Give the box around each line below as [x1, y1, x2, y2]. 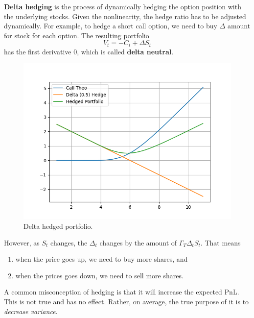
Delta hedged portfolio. [23, 221, 93, 231]
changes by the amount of [99, 237, 177, 247]
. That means [200, 237, 241, 247]
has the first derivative [4, 46, 71, 56]
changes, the [50, 237, 88, 247]
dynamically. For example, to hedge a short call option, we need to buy [4, 21, 217, 31]
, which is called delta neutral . [77, 46, 174, 56]
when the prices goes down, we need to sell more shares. [15, 270, 184, 280]
